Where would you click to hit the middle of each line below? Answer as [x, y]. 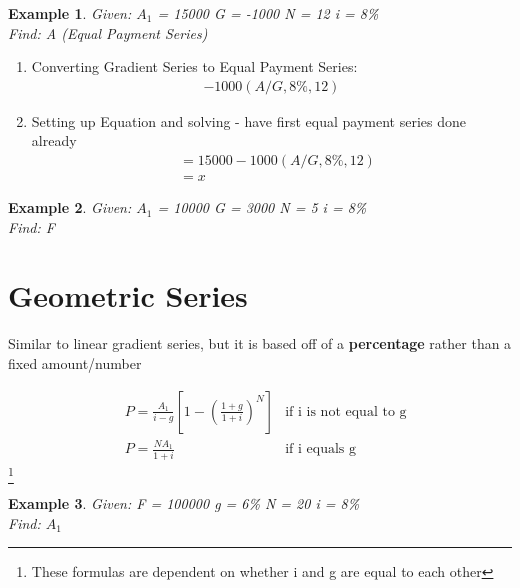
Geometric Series [128, 295]
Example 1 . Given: [70, 13]
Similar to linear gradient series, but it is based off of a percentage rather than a [260, 343]
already [54, 140]
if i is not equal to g [346, 411]
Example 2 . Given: [70, 207]
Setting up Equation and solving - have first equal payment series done [249, 120]
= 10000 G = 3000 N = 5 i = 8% [262, 207]
